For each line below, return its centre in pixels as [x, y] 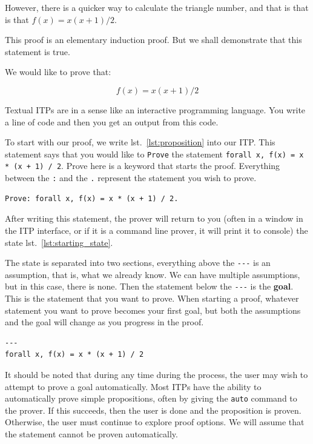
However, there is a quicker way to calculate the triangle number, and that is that [157, 7]
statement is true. [38, 51]
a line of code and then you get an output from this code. [112, 121]
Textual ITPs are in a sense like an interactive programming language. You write [155, 109]
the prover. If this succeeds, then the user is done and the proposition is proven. [153, 410]
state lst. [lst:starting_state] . [59, 242]
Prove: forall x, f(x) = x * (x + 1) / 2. [92, 198]
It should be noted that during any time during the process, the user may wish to [156, 374]
